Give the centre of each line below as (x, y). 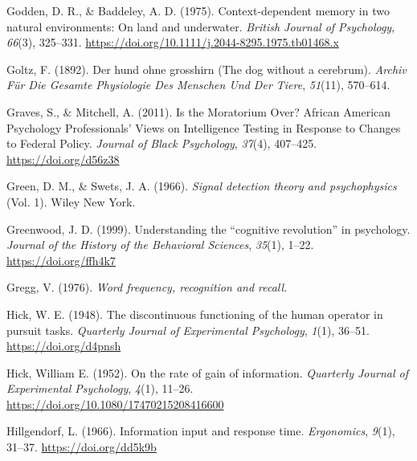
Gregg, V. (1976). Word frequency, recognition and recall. (147, 287)
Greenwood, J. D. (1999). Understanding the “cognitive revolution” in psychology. (208, 228)
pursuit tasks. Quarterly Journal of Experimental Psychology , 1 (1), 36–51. (188, 330)
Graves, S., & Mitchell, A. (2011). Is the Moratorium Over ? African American (199, 111)
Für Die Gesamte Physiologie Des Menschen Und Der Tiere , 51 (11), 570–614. (198, 85)
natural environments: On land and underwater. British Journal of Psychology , (201, 26)
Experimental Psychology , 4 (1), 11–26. (100, 388)
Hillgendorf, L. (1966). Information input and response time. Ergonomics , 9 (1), (201, 431)
